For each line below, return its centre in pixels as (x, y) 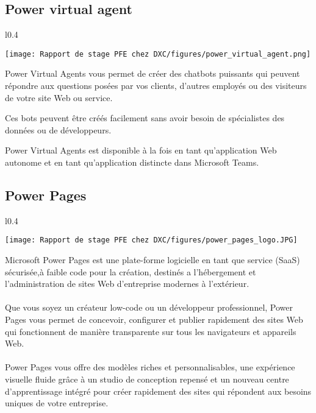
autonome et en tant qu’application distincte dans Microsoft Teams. (132, 162)
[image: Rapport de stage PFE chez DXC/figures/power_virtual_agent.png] (158, 54)
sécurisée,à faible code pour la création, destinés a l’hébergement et (131, 271)
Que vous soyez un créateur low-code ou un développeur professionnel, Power (149, 307)
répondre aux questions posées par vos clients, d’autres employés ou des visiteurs (156, 86)
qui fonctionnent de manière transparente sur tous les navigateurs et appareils (151, 331)
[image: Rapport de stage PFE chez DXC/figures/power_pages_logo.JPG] (151, 240)
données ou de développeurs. (58, 129)
